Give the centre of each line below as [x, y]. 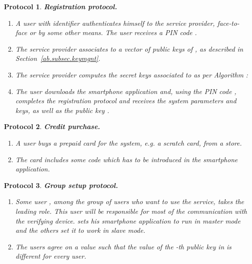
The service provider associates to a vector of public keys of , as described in [129, 48]
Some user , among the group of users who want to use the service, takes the [130, 201]
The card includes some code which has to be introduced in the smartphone [126, 159]
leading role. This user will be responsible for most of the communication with [131, 211]
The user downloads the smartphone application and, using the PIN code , [126, 91]
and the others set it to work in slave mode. [80, 230]
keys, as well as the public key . [62, 110]
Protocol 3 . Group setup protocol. [61, 185]
